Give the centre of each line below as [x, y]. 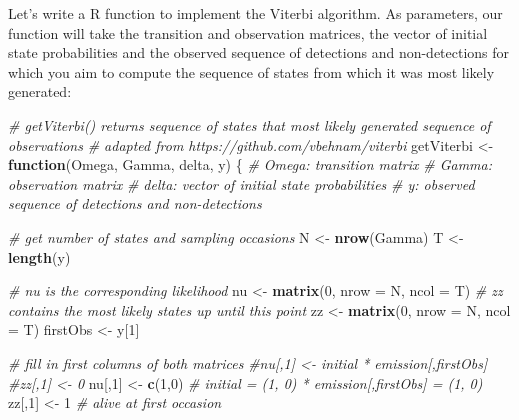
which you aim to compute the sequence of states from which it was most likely [251, 71]
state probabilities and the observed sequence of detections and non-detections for [259, 52]
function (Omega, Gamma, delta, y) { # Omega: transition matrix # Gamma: [250, 164]
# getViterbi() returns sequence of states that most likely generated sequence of [249, 124]
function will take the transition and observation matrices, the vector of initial [248, 32]
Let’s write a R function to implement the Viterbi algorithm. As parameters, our [255, 13]
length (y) [39, 256]
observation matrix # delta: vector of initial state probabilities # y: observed [241, 183]
